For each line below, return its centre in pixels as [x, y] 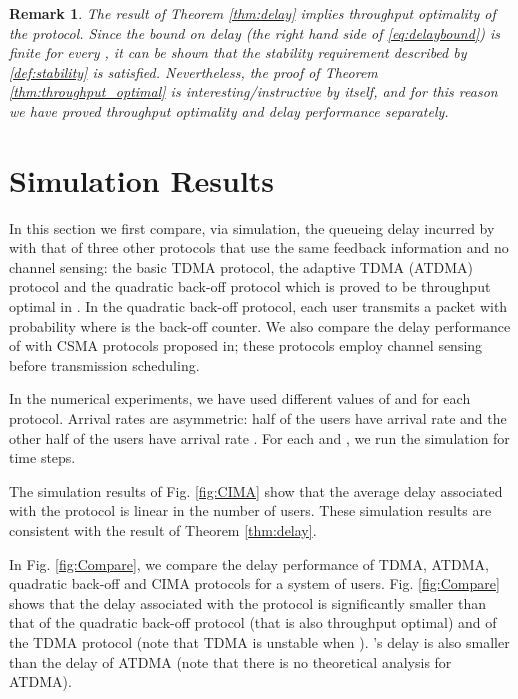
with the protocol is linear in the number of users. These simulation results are [250, 510]
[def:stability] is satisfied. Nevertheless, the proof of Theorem [193, 71]
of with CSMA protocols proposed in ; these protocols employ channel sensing [246, 345]
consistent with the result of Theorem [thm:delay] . [163, 530]
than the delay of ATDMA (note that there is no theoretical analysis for [230, 661]
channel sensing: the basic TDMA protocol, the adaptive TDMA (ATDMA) [241, 266]
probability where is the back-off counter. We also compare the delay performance [260, 325]
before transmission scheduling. [104, 364]
